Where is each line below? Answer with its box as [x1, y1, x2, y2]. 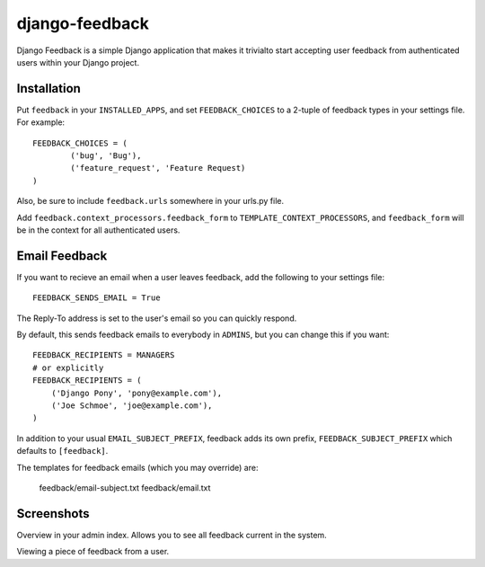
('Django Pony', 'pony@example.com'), [50, 387, 223, 398]
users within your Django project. [16, 57, 139, 67]
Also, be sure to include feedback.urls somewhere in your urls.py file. [16, 196, 285, 207]
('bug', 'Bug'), [70, 151, 142, 161]
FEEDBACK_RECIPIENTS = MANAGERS [32, 350, 175, 360]
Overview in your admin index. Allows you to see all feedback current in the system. [16, 529, 327, 540]
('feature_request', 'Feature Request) [70, 163, 246, 173]
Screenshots [16, 506, 90, 521]
